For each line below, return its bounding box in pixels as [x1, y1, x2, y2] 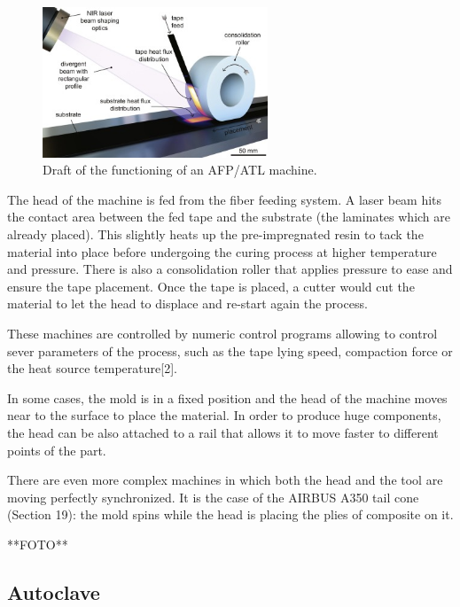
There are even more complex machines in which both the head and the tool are [7, 471, 443, 489]
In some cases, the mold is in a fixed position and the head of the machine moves [7, 388, 448, 407]
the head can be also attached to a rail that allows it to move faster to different [7, 423, 439, 441]
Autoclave [7, 578, 100, 605]
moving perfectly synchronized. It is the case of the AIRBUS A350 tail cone [7, 487, 419, 506]
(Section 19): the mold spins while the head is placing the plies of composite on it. [7, 505, 454, 524]
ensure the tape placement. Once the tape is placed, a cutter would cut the [7, 276, 415, 295]
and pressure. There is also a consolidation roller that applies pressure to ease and [7, 260, 453, 278]
